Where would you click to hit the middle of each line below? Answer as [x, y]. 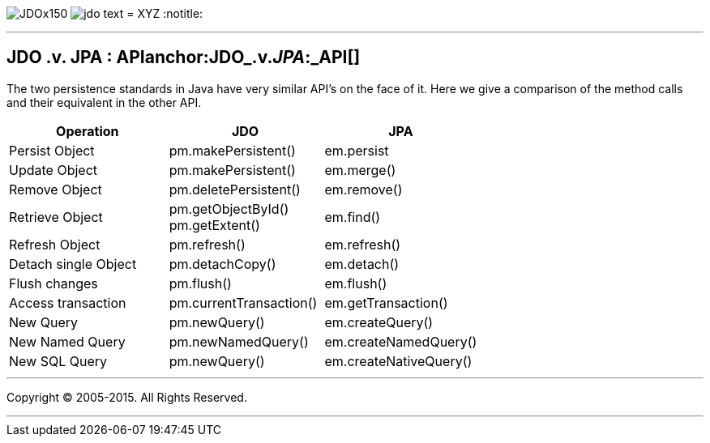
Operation [88, 131]
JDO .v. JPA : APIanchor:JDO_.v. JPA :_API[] [184, 58]
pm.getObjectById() [229, 209]
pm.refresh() [207, 244]
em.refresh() [363, 244]
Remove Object [56, 189]
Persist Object [52, 150]
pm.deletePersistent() [235, 189]
